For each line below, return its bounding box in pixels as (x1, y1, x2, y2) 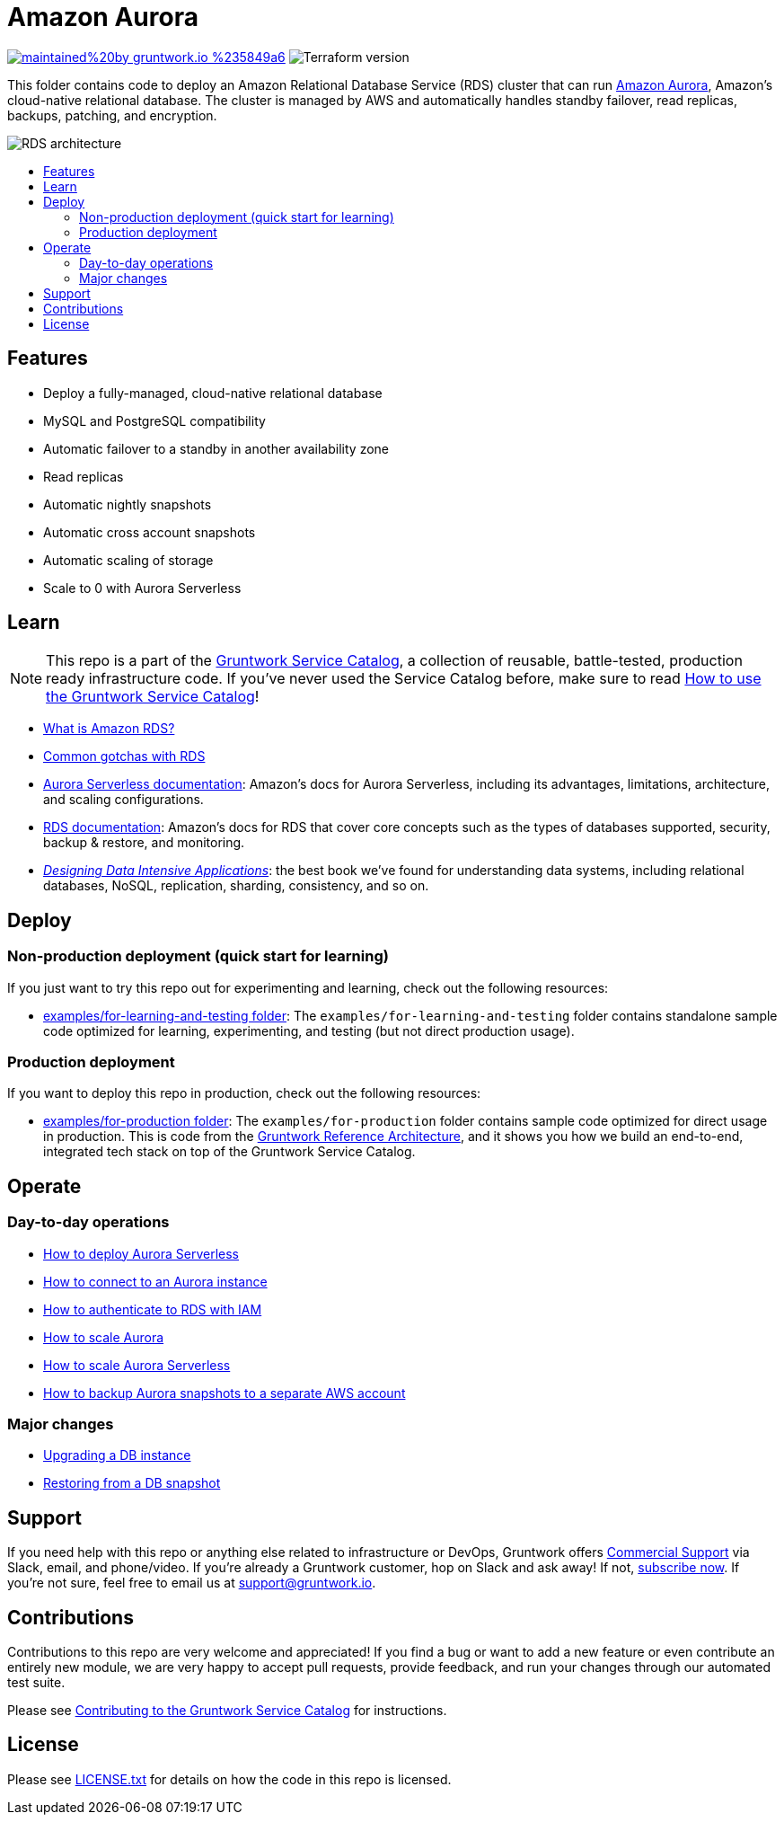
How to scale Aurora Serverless (43, 1357, 231, 1373)
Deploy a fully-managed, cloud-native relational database (43, 385, 383, 401)
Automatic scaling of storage (43, 552, 214, 568)
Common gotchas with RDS (43, 748, 206, 765)
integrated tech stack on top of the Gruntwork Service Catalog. (43, 1144, 416, 1160)
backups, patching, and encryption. (7, 107, 217, 123)
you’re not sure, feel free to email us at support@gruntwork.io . (7, 1575, 376, 1591)
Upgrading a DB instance (43, 1447, 191, 1464)
